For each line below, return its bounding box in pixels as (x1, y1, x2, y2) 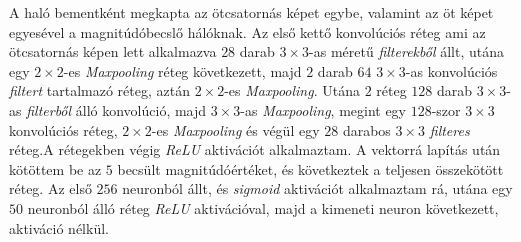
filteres (429, 119, 470, 140)
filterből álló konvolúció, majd (26, 99, 207, 120)
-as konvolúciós (405, 60, 498, 81)
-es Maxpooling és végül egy (151, 119, 320, 140)
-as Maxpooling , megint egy (240, 99, 407, 120)
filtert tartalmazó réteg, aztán (9, 80, 190, 101)
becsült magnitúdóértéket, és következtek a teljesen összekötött (117, 158, 504, 179)
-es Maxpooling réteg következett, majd (63, 60, 302, 81)
